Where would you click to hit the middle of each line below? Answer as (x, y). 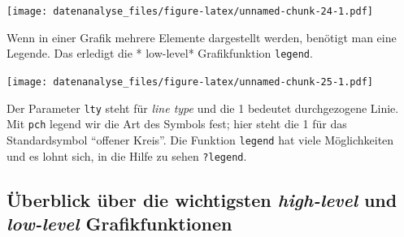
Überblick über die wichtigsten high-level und (202, 199)
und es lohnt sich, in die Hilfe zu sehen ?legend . (127, 155)
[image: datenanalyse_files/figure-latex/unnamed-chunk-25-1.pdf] (190, 82)
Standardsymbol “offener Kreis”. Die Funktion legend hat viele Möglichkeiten (200, 139)
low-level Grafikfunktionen (119, 223)
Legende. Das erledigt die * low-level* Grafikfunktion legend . (160, 53)
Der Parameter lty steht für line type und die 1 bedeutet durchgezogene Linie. (203, 108)
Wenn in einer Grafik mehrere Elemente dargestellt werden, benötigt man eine (202, 37)
